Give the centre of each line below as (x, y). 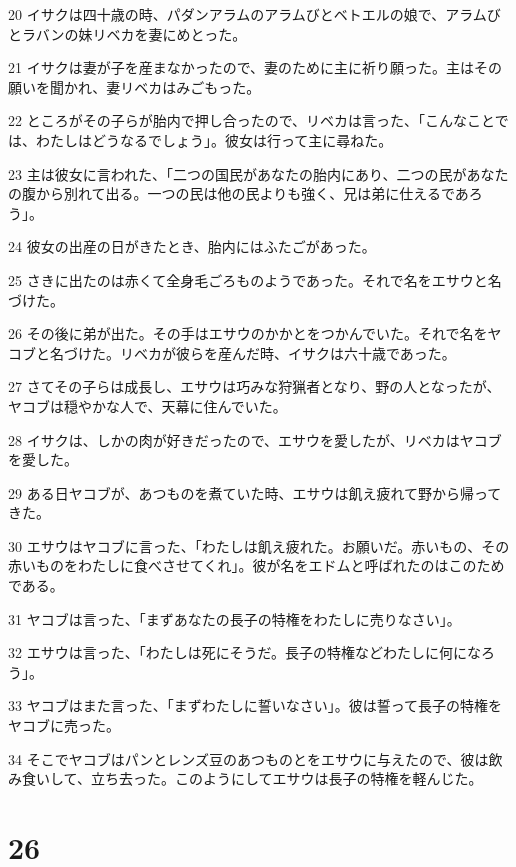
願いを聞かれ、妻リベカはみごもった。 (134, 86)
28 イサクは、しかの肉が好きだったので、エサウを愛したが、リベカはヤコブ (255, 439)
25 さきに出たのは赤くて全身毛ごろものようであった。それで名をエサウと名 (255, 279)
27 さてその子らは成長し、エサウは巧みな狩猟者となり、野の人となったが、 (254, 386)
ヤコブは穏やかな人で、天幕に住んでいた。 (147, 405)
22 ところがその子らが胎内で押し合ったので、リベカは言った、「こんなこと (251, 120)
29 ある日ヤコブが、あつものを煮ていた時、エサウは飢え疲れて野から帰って (255, 492)
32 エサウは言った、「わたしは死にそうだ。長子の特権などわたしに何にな (244, 652)
